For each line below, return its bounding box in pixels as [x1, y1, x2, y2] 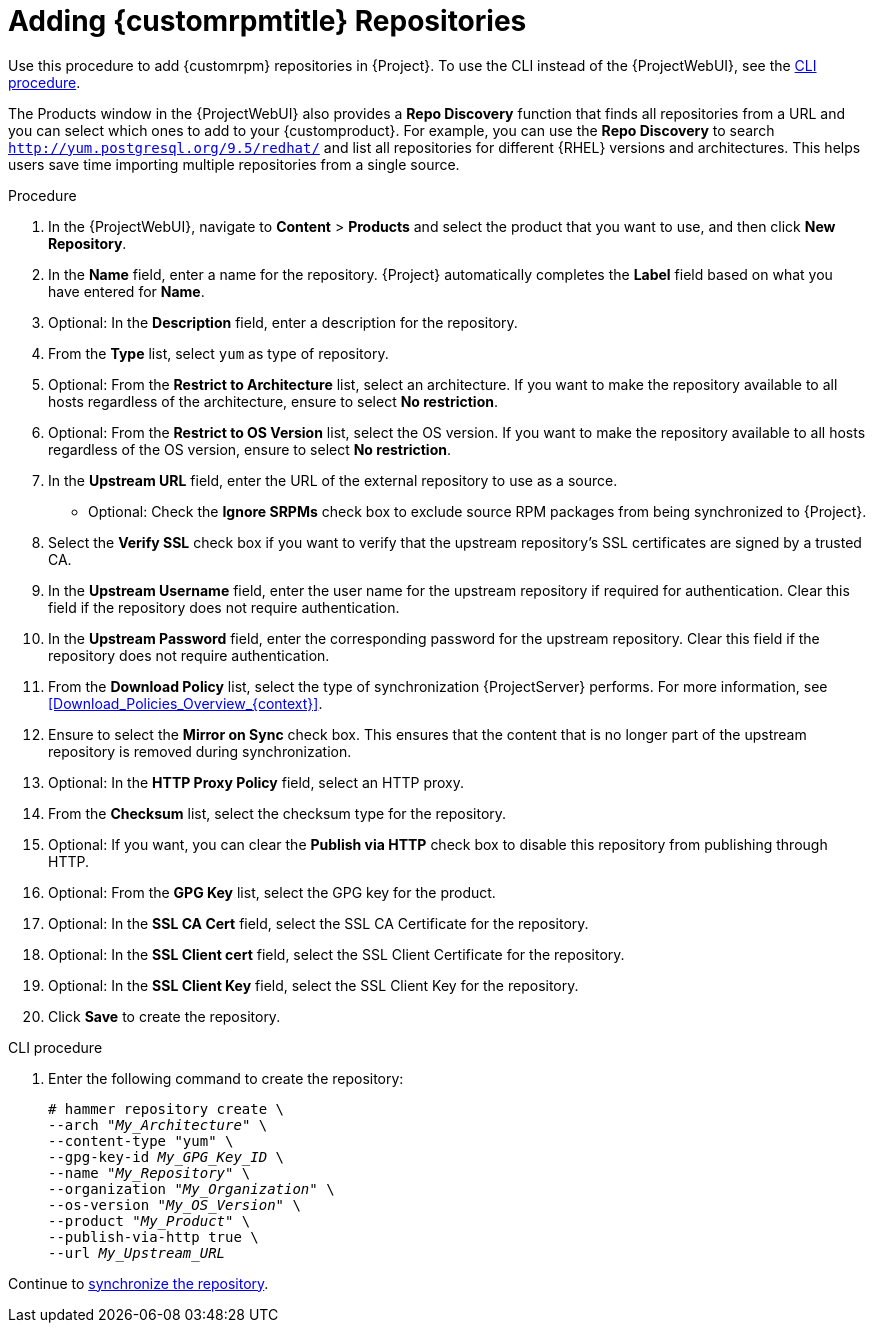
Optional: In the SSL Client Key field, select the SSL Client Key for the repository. [48, 976, 579, 994]
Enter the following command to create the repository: [48, 1069, 404, 1087]
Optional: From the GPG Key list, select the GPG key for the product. [48, 883, 496, 901]
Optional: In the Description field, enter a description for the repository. [48, 313, 518, 331]
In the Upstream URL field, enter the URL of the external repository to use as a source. [48, 471, 618, 489]
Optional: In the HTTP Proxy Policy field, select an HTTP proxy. [48, 773, 465, 791]
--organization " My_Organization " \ [48, 1180, 335, 1197]
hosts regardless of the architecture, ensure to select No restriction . [48, 392, 498, 410]
